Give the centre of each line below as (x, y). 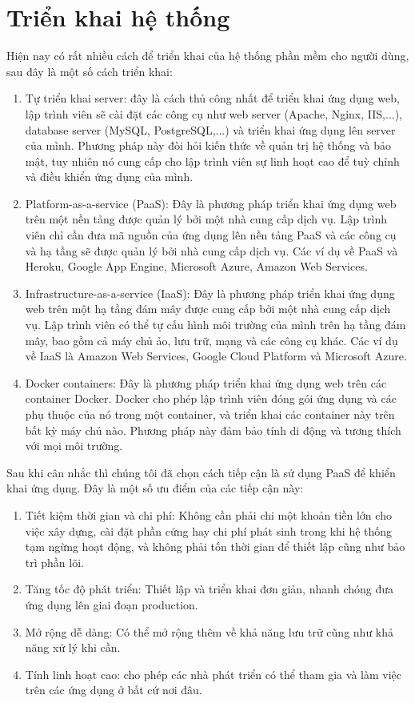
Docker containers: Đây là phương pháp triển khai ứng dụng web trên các (206, 382)
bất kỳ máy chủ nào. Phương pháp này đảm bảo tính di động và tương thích (213, 430)
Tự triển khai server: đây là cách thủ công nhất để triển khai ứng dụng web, (212, 98)
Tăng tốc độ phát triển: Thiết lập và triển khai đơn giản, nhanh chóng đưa (209, 589)
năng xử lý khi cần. (73, 647)
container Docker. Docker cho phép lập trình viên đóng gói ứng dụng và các (211, 398)
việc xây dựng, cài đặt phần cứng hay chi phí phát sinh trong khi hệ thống (209, 530)
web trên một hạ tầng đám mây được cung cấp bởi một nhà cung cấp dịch (208, 309)
